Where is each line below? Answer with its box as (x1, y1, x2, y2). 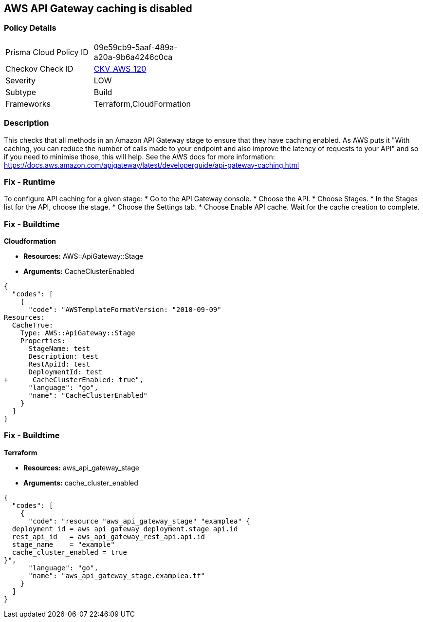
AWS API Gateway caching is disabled (4, 2, 192, 15)
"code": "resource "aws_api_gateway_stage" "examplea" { (28, 517, 250, 525)
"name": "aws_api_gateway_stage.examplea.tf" (28, 571, 205, 580)
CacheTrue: (12, 321, 54, 330)
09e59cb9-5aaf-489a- (93, 42, 178, 52)
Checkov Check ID (5, 63, 74, 74)
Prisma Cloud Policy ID (5, 47, 89, 57)
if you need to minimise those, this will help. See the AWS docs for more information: (4, 152, 275, 161)
